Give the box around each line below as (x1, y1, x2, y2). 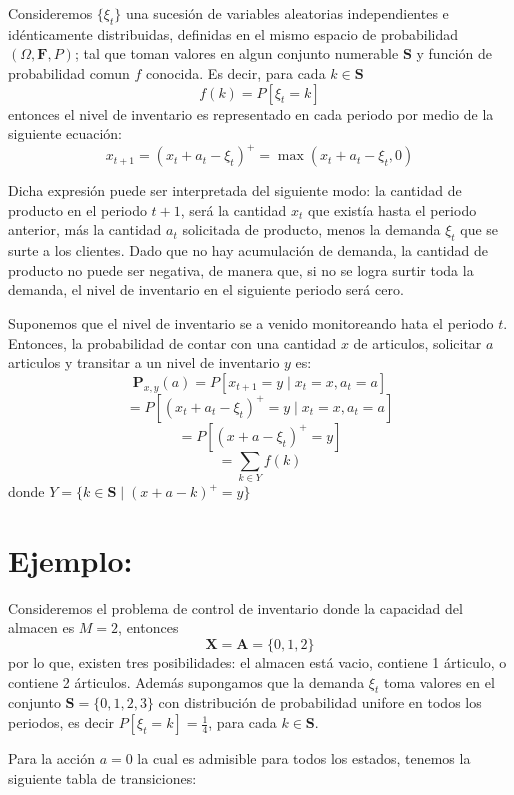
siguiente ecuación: (8, 123, 123, 144)
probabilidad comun (8, 62, 130, 83)
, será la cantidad (180, 199, 287, 220)
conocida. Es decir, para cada (146, 62, 326, 83)
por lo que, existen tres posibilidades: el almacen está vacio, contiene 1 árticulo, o (8, 652, 507, 673)
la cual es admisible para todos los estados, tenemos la (137, 748, 471, 769)
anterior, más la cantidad (8, 219, 162, 240)
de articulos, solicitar (353, 332, 482, 353)
